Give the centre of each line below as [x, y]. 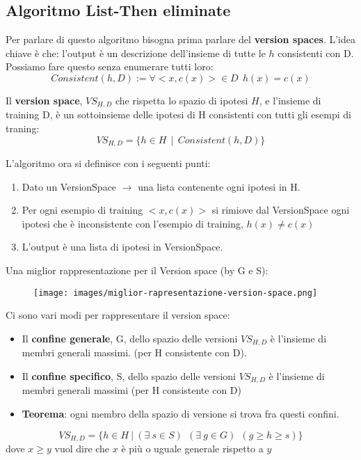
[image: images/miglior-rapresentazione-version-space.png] [176, 293]
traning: [23, 128]
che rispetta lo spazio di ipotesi [182, 100]
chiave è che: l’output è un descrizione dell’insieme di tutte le [136, 53]
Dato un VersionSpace [69, 186]
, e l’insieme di [290, 100]
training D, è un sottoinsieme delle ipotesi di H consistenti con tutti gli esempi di [178, 114]
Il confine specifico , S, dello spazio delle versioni [129, 375]
